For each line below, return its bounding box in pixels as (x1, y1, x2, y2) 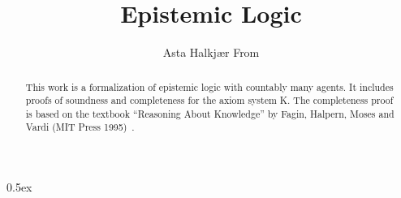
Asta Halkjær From (162, 44, 260, 61)
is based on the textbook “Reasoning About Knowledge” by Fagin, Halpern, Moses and (25, 106, 395, 120)
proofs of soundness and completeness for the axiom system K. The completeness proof (25, 93, 394, 107)
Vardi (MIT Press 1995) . (25, 120, 135, 134)
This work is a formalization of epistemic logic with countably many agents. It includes (25, 80, 394, 93)
